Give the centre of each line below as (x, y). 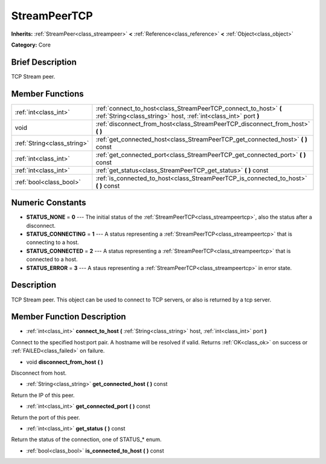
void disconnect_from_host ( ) (65, 362)
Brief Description (44, 62)
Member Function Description (69, 317)
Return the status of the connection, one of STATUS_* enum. (87, 440)
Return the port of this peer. (46, 417)
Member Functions (47, 94)
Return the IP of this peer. (43, 395)
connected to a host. (52, 259)
